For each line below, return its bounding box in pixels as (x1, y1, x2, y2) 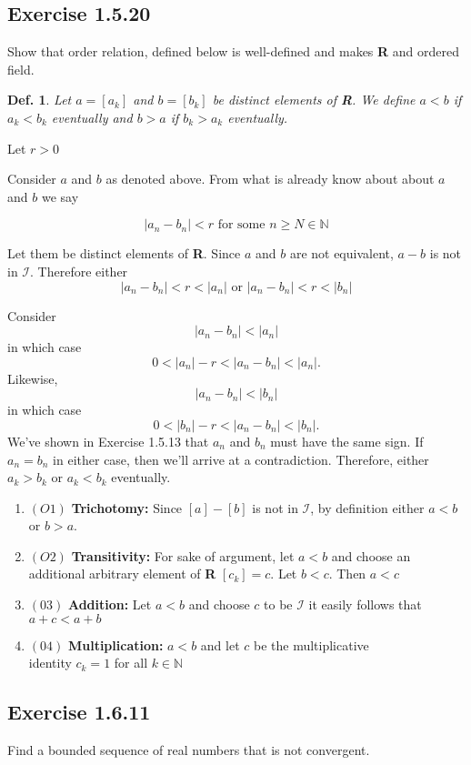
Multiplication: (67, 635, 164, 654)
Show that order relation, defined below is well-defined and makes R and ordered (7, 42, 460, 61)
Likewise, (7, 368, 58, 388)
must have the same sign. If (270, 431, 424, 450)
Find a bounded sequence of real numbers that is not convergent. (7, 740, 370, 760)
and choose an (331, 546, 411, 565)
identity (28, 653, 72, 672)
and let (200, 635, 240, 654)
